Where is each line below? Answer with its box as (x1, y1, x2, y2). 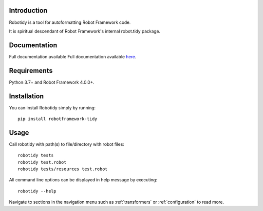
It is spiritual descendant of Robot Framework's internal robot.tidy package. (9, 28, 161, 34)
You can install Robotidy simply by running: (9, 105, 96, 110)
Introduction (9, 6, 48, 15)
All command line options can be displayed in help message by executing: (9, 177, 158, 183)
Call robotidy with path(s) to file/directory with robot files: (9, 141, 124, 147)
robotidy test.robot (18, 159, 67, 165)
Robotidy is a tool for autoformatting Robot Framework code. (9, 19, 131, 25)
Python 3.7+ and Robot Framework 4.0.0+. (9, 79, 94, 85)
